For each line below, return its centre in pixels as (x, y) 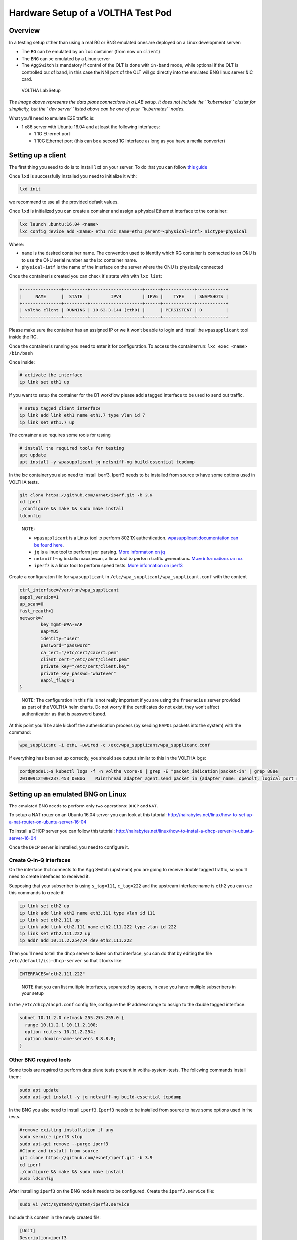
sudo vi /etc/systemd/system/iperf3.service (74, 1205)
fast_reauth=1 (37, 611)
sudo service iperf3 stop (51, 1137)
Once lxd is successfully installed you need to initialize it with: (73, 176)
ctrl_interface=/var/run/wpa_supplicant (69, 590)
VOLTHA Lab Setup (41, 91)
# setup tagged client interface (60, 408)
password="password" (65, 646)
